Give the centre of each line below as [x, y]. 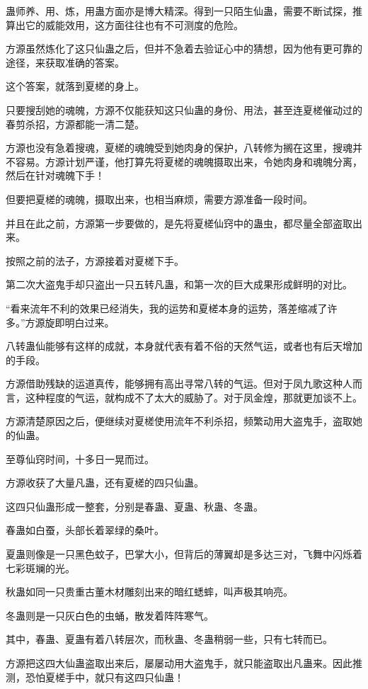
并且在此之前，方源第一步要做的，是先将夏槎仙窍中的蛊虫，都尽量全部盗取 [179, 223]
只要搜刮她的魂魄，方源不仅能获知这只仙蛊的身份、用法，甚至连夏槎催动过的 [184, 109]
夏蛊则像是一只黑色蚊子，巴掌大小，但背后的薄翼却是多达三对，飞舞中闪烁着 [184, 554]
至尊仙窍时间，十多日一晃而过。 [80, 459]
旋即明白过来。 [80, 322]
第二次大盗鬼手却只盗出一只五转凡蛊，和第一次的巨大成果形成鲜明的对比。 [179, 284]
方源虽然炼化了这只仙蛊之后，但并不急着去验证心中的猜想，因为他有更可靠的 [184, 49]
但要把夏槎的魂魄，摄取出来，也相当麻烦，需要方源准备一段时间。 [159, 199]
